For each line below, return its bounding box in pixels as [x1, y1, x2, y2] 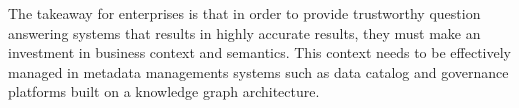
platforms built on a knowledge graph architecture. [8, 81, 320, 102]
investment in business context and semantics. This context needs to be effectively [8, 42, 511, 63]
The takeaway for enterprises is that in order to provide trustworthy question [8, 3, 481, 23]
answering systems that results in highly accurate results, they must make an [8, 22, 481, 43]
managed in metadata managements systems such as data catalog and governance [8, 61, 509, 82]
